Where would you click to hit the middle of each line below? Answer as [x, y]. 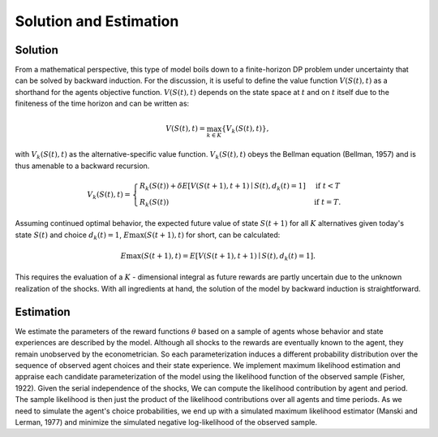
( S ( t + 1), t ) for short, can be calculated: [212, 235]
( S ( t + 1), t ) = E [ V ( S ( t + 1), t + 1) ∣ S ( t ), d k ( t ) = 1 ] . [228, 257]
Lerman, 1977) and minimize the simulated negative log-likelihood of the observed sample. [166, 422]
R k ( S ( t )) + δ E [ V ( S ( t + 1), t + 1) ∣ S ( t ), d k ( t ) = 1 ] [222, 187]
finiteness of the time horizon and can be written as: [102, 104]
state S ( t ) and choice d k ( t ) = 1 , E [72, 236]
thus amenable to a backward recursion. [82, 166]
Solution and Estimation [97, 21]
